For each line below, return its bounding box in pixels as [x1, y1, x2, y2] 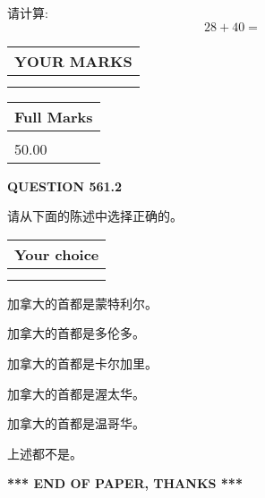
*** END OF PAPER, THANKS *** [7, 474, 243, 493]
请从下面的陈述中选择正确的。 [7, 207, 183, 225]
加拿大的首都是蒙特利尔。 [7, 293, 158, 312]
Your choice [14, 243, 99, 265]
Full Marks [14, 106, 93, 127]
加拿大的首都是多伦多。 [7, 324, 145, 342]
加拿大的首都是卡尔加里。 [7, 353, 158, 372]
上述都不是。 [7, 443, 82, 462]
